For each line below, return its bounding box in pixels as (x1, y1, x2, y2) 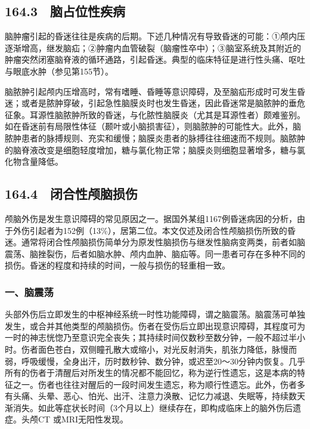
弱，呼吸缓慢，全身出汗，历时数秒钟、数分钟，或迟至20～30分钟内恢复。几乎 (5, 354, 305, 367)
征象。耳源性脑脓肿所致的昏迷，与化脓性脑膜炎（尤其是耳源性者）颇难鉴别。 (5, 108, 305, 121)
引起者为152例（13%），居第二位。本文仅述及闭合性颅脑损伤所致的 (29, 224, 287, 236)
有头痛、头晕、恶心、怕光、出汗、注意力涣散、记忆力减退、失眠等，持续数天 (5, 390, 305, 402)
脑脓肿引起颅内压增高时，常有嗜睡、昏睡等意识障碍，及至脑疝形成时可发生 (5, 85, 297, 97)
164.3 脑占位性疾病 (5, 2, 125, 20)
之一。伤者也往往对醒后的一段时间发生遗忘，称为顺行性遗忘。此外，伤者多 (13, 378, 305, 390)
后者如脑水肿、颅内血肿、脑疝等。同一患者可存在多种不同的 (71, 247, 305, 260)
